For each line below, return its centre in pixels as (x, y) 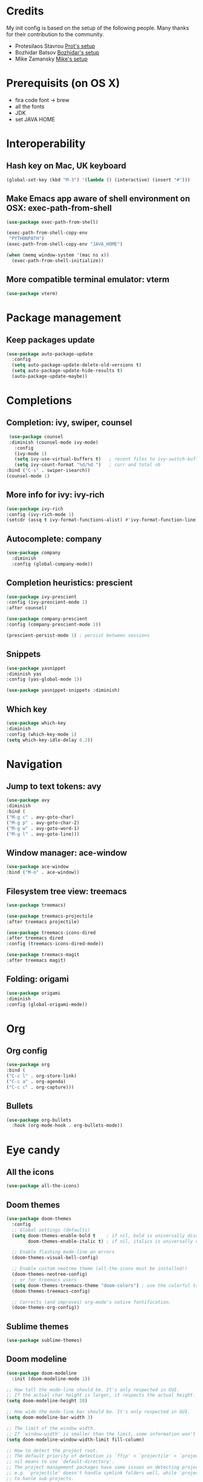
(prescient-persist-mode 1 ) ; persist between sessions (78, 635)
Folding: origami (38, 979)
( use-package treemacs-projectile (50, 916)
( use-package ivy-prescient (42, 597)
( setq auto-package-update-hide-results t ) (67, 371)
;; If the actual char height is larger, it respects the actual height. (101, 1395)
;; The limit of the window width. (51, 1428)
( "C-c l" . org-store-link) (42, 1076)
